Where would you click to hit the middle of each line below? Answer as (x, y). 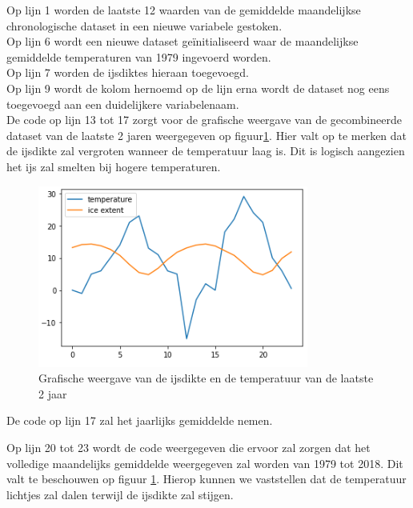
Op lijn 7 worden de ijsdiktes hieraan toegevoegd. (128, 72)
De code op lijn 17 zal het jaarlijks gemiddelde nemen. (140, 420)
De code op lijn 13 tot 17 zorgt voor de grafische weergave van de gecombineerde (204, 120)
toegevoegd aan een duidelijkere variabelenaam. (123, 104)
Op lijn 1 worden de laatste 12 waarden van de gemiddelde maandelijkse (184, 10)
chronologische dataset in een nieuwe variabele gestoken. (144, 25)
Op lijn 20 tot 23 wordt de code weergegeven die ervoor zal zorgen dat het (188, 447)
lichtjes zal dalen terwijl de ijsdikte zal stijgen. (120, 494)
